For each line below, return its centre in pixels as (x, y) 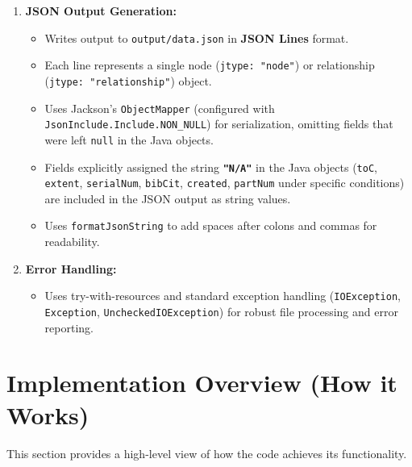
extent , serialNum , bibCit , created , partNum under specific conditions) (225, 183)
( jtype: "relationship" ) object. (128, 80)
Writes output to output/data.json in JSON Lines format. (197, 38)
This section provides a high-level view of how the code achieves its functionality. (207, 453)
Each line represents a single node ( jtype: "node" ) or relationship (210, 65)
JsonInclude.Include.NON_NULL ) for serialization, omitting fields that (219, 124)
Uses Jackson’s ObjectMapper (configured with (160, 108)
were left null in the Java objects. (129, 139)
